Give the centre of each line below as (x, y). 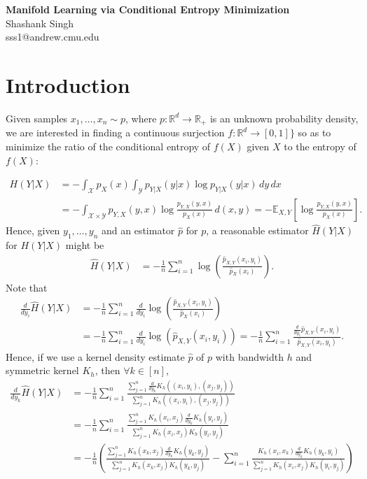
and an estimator (138, 230)
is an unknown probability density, (284, 118)
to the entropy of (320, 146)
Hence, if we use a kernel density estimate (95, 356)
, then (108, 370)
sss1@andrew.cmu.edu (53, 37)
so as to (314, 133)
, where (141, 118)
